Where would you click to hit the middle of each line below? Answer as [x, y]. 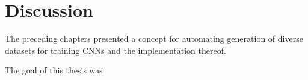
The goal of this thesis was [54, 70]
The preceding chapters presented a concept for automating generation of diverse [154, 39]
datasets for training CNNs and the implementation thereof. [115, 50]
